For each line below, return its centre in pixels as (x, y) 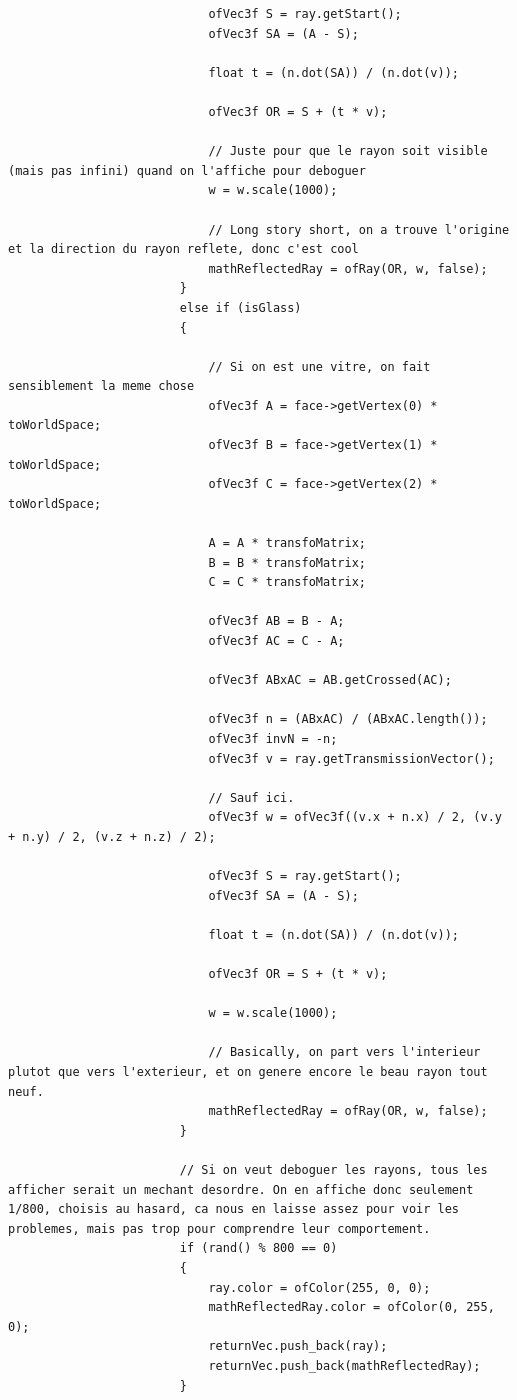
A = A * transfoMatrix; (287, 543)
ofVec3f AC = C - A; (276, 641)
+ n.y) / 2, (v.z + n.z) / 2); (112, 836)
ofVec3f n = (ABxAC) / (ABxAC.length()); (348, 719)
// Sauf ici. (251, 797)
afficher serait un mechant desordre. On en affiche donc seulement (241, 1189)
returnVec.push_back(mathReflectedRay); (344, 1365)
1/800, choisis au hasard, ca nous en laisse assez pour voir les (234, 1209)
